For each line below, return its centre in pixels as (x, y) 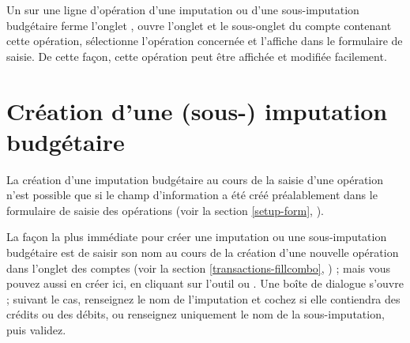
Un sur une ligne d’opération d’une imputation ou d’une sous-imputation (183, 9)
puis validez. (36, 330)
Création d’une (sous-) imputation (197, 110)
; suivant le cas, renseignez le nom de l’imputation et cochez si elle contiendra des (203, 298)
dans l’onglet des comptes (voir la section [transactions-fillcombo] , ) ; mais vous (198, 268)
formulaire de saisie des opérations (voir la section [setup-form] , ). (166, 210)
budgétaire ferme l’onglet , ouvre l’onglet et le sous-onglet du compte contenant (199, 25)
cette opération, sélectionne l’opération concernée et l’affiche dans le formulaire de (205, 41)
